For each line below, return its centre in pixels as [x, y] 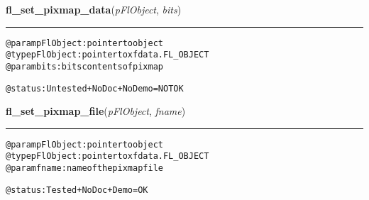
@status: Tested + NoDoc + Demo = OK [77, 190]
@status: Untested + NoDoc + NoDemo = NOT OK [95, 88]
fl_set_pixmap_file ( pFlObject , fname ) [96, 111]
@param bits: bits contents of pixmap [84, 66]
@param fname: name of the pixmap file [84, 168]
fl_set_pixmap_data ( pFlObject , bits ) [94, 9]
